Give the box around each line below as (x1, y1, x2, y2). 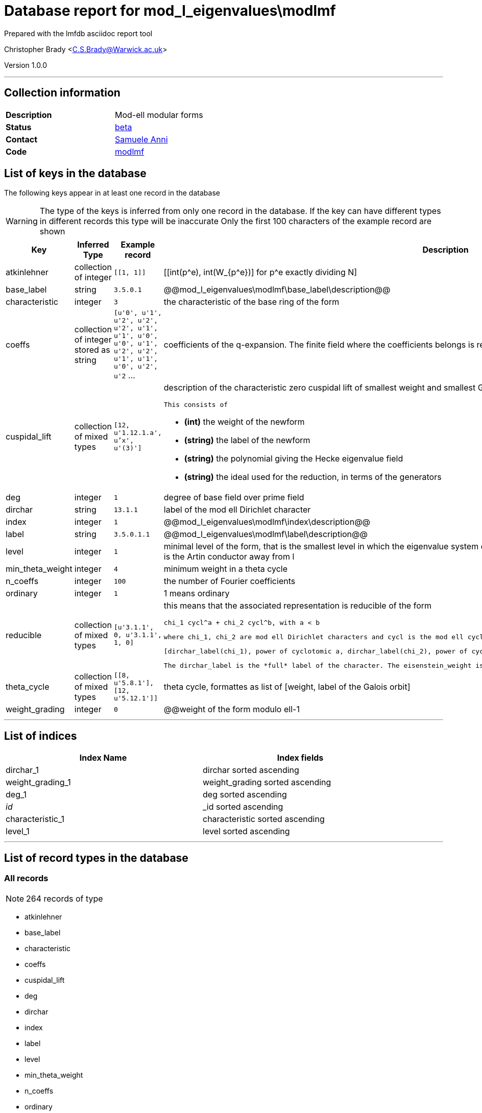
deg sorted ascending (203, 789, 287, 800)
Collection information (4, 86, 120, 100)
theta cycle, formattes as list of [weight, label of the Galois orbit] (163, 682, 411, 692)
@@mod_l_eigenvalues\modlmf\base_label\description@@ (163, 284, 391, 295)
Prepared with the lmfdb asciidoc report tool (4, 29, 153, 38)
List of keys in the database (4, 167, 147, 180)
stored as (74, 345, 110, 355)
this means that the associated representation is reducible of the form (163, 600, 432, 611)
